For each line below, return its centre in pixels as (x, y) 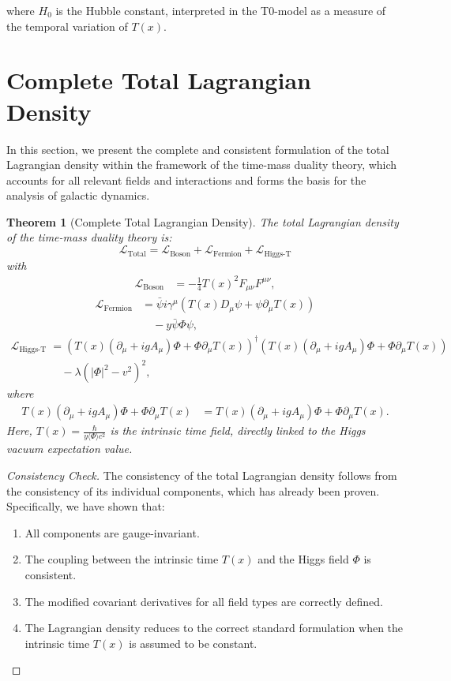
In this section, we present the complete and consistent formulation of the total (198, 149)
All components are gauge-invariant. (112, 532)
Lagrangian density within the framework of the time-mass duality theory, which (202, 165)
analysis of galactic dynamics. (78, 195)
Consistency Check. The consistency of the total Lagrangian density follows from (202, 475)
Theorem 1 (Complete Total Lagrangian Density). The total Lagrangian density (203, 221)
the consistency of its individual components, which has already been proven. (193, 490)
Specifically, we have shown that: (86, 506)
